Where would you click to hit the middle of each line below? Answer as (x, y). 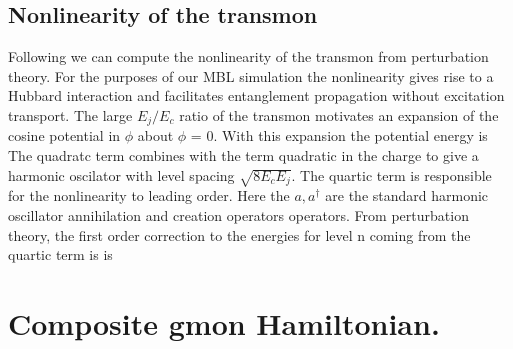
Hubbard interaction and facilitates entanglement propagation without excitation (256, 95)
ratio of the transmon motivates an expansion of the (339, 114)
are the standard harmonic (407, 195)
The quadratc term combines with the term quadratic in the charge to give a (243, 155)
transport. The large (70, 114)
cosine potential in (64, 135)
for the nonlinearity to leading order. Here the (149, 195)
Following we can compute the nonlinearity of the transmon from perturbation (248, 56)
